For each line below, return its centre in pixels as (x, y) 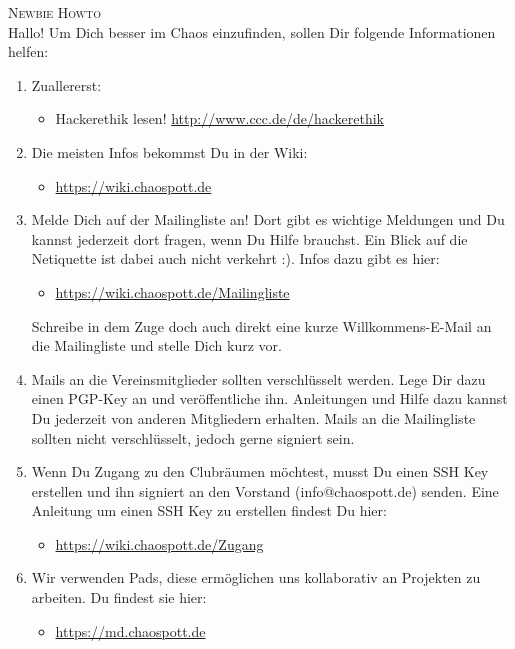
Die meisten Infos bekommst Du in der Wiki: (169, 151)
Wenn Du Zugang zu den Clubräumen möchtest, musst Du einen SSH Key (260, 471)
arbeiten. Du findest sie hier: (119, 597)
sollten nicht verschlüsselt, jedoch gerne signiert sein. (193, 437)
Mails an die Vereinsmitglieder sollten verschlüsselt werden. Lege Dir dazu (258, 378)
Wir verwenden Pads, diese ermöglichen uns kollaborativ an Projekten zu (256, 577)
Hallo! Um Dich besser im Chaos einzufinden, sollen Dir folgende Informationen (252, 31)
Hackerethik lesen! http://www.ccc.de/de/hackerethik (219, 118)
